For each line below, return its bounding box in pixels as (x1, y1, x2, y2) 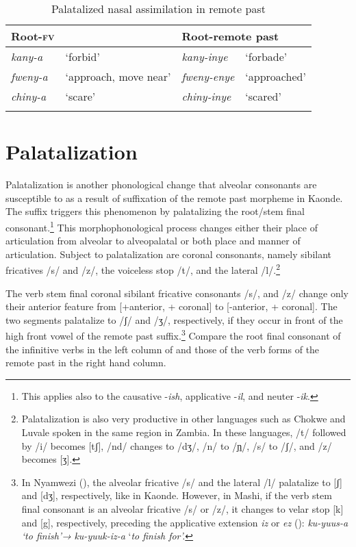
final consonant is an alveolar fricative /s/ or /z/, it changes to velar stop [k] (21, 501, 344, 516)
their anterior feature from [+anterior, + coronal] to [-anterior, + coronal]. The (5, 299, 338, 314)
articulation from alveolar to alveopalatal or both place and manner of (5, 233, 301, 248)
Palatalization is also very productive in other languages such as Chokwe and (21, 411, 346, 426)
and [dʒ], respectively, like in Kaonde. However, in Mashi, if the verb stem (21, 488, 332, 503)
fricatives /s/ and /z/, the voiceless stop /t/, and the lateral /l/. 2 (5, 261, 280, 277)
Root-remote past (181, 28, 279, 44)
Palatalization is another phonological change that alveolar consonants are (5, 177, 317, 192)
